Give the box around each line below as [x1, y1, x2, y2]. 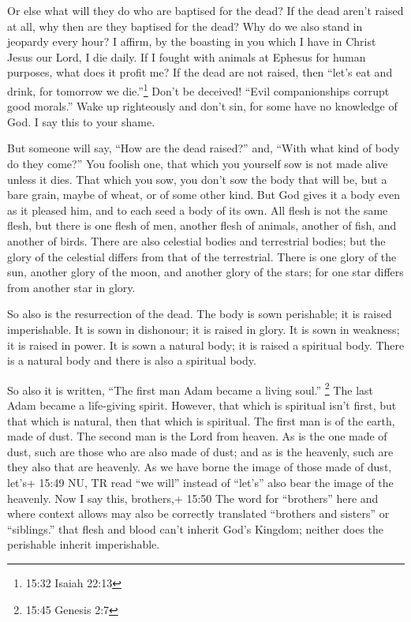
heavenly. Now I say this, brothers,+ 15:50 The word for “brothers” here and [7, 489, 379, 506]
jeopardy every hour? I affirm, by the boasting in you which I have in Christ [7, 33, 376, 50]
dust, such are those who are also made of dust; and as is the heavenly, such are [7, 443, 394, 459]
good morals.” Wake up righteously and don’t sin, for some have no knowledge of [7, 98, 398, 114]
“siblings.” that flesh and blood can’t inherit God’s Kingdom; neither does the [7, 520, 384, 537]
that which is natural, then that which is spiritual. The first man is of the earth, [7, 412, 395, 429]
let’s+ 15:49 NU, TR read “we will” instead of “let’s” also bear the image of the [7, 474, 394, 490]
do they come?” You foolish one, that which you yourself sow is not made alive [7, 155, 388, 171]
